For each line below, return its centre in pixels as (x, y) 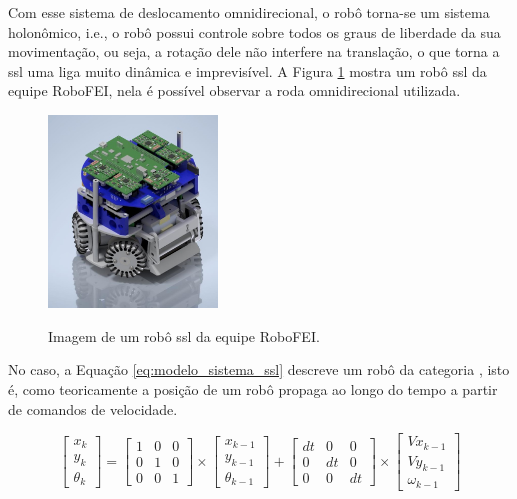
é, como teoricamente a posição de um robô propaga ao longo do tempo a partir (253, 388)
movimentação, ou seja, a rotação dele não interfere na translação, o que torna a (254, 51)
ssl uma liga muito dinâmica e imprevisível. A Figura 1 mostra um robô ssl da (247, 70)
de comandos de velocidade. (93, 408)
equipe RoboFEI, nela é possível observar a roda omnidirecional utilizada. (234, 90)
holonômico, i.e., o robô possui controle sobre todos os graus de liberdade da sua (254, 31)
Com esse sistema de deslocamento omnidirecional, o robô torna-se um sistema (249, 12)
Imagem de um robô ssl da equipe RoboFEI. (184, 335)
